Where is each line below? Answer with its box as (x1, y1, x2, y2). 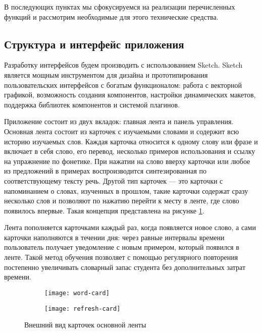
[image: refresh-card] (44, 305, 121, 312)
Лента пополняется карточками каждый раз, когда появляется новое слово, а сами (4, 222, 256, 233)
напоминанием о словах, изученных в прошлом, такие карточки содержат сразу (4, 185, 248, 196)
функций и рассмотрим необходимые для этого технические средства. (4, 11, 219, 22)
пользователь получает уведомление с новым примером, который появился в (4, 242, 239, 252)
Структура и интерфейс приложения (4, 36, 184, 51)
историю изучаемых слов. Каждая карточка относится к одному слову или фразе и (4, 136, 258, 146)
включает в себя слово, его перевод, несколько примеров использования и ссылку (4, 146, 255, 156)
